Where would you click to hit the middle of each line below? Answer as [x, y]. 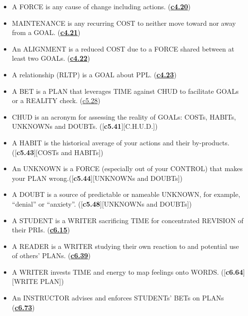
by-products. [211, 142]
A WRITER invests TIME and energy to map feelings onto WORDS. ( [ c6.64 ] [128, 272]
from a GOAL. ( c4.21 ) [46, 32]
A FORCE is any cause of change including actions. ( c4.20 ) [101, 6]
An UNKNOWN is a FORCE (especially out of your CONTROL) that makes [127, 168]
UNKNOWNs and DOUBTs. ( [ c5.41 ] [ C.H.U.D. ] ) [85, 126]
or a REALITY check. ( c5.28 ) [56, 100]
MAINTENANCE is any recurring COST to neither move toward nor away [124, 23]
